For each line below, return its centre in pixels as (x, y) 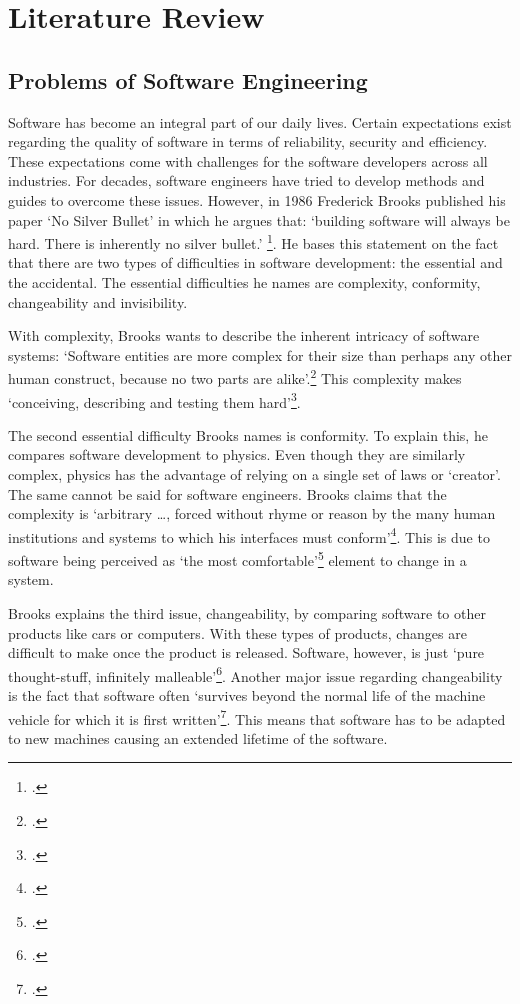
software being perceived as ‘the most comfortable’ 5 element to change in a (237, 558)
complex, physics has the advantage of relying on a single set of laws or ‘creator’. (254, 474)
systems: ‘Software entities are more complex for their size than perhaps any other (260, 354)
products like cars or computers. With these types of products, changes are (237, 632)
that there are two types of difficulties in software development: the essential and (255, 262)
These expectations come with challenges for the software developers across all (248, 160)
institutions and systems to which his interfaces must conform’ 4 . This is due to (249, 535)
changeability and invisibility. (98, 301)
